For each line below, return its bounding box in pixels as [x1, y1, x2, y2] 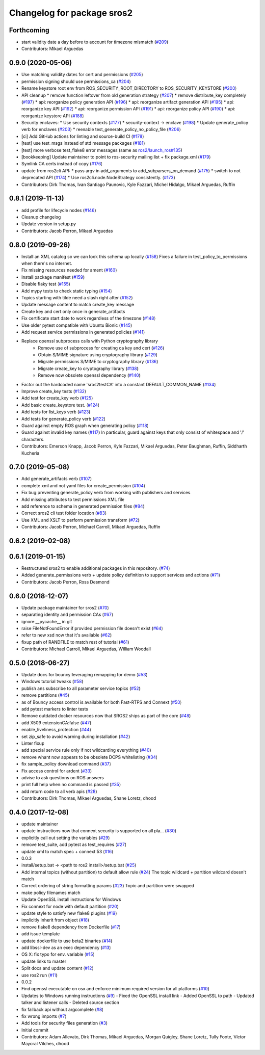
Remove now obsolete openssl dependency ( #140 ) [38, 372, 141, 378]
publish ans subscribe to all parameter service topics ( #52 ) [21, 685, 141, 691]
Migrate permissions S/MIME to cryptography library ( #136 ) [38, 359, 159, 365]
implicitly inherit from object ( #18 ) [21, 917, 89, 923]
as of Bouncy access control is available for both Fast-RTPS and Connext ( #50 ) [21, 699, 182, 705]
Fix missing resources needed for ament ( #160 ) [21, 267, 117, 273]
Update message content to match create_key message [21, 302, 134, 308]
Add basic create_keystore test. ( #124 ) [21, 402, 100, 408]
